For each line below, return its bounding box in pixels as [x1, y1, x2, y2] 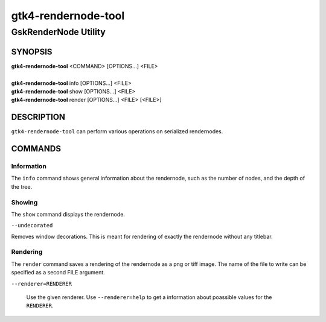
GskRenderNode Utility [11, 27, 106, 37]
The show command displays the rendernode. [11, 210, 125, 218]
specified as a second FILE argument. [11, 269, 105, 276]
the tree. [11, 183, 33, 190]
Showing [11, 198, 38, 206]
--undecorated [11, 222, 53, 229]
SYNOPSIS [11, 46, 53, 57]
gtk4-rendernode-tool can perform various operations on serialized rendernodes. [11, 128, 223, 135]
